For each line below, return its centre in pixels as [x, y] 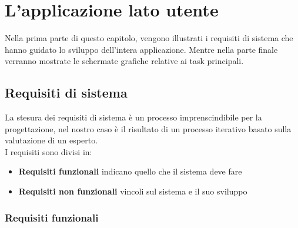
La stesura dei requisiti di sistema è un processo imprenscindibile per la [133, 117]
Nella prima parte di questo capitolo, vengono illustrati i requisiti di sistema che [149, 38]
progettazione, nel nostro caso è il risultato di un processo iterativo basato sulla [148, 128]
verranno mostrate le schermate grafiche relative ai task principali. [124, 61]
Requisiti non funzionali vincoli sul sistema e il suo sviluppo [133, 191]
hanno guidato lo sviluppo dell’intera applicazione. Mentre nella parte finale [141, 49]
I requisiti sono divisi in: [48, 151]
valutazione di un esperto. [51, 140]
